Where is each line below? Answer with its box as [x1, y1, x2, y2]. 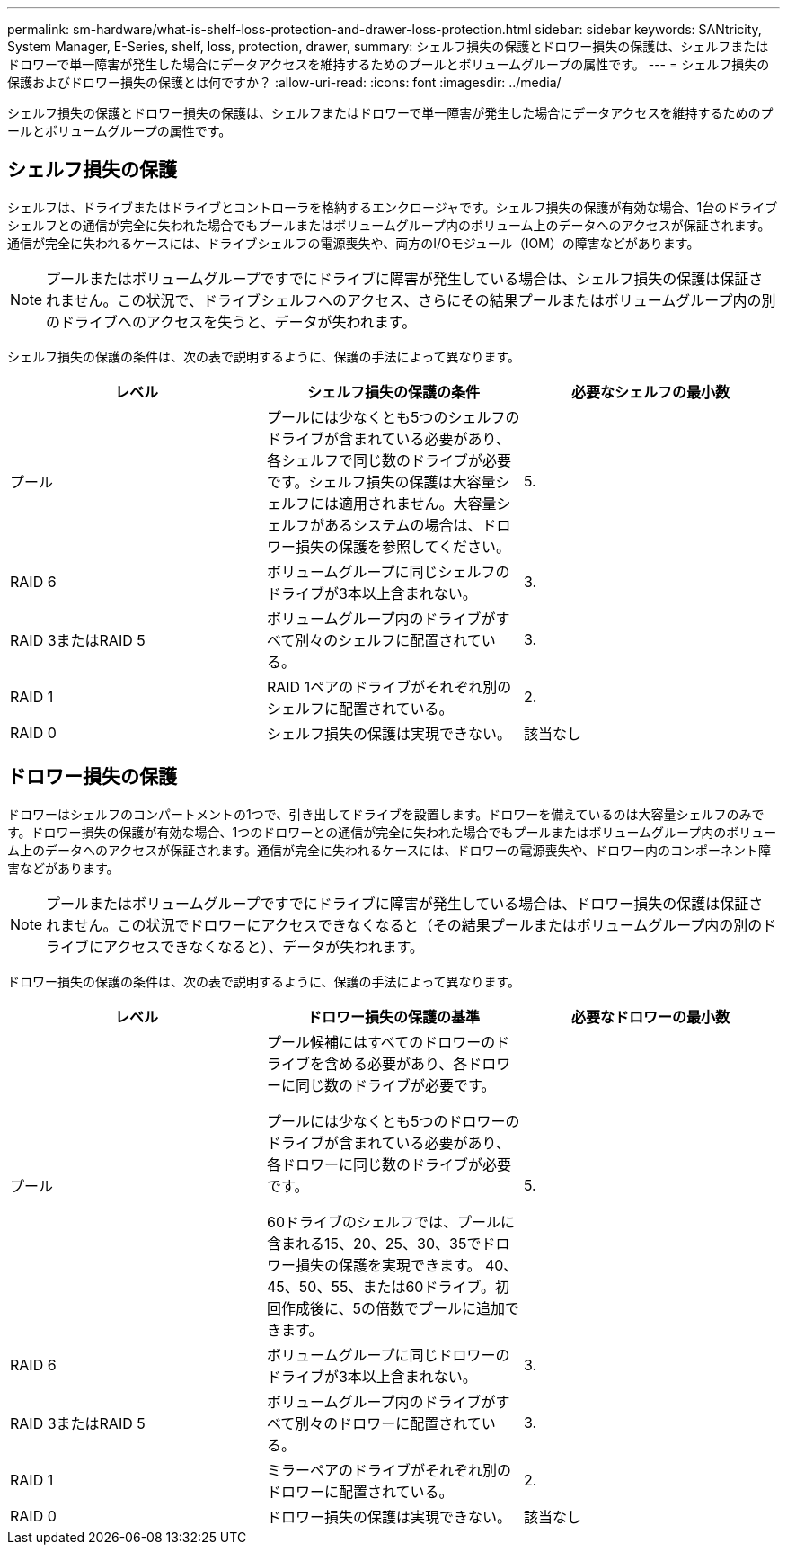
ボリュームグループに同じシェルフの [266, 562, 510, 581]
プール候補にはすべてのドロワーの [266, 1032, 496, 1051]
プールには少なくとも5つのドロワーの [266, 1111, 520, 1130]
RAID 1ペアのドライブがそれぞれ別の [266, 677, 512, 696]
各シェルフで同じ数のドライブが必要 [266, 450, 511, 469]
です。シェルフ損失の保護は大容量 [266, 472, 496, 491]
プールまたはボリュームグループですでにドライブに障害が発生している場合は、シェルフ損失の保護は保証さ [46, 269, 764, 288]
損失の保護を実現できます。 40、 [295, 1255, 518, 1274]
